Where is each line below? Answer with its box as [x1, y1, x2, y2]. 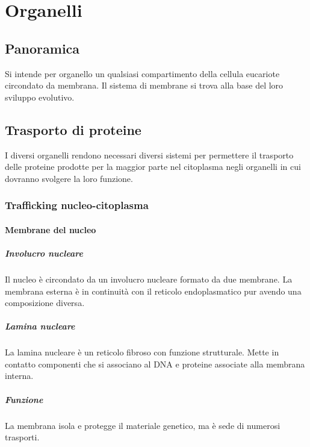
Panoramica [5, 39, 80, 57]
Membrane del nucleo [5, 223, 96, 236]
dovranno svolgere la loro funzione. [5, 172, 133, 184]
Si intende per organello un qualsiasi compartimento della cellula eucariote [5, 67, 280, 80]
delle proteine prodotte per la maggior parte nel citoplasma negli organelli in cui [5, 160, 301, 173]
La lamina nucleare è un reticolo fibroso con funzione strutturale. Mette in [5, 346, 279, 358]
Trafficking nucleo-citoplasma [5, 198, 149, 213]
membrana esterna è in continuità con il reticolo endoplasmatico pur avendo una [5, 284, 302, 297]
